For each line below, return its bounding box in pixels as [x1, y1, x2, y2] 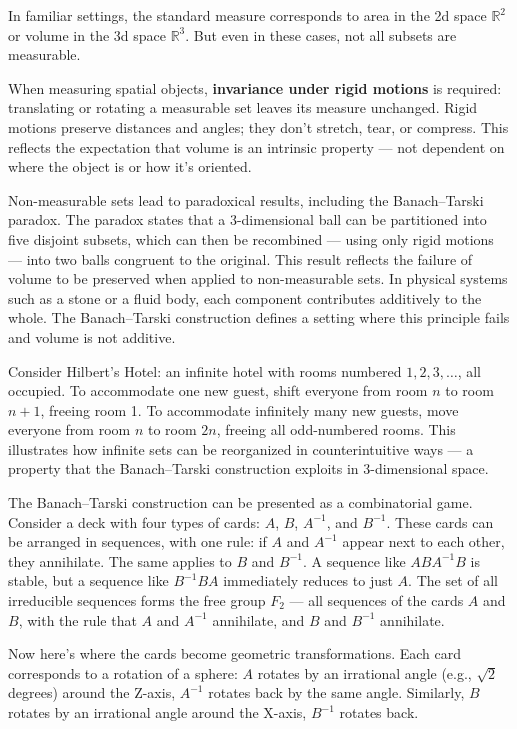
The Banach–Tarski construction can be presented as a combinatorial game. [8, 492, 473, 513]
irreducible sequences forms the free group [8, 590, 266, 611]
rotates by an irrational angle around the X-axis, [8, 702, 307, 722]
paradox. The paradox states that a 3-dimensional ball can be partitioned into [8, 209, 487, 230]
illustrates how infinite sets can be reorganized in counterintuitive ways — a [8, 438, 474, 459]
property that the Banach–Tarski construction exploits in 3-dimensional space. [8, 458, 489, 479]
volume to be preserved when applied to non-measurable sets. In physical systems [8, 268, 508, 289]
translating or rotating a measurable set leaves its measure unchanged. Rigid [8, 97, 478, 118]
